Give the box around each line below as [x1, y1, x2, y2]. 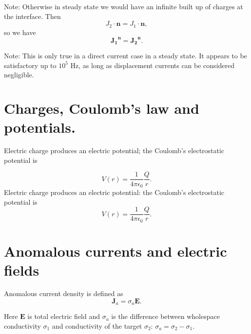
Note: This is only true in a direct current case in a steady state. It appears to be [4, 51, 247, 61]
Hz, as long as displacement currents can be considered [70, 60, 235, 70]
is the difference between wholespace [111, 311, 220, 321]
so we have [4, 27, 36, 37]
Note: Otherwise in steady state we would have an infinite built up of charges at [4, 1, 243, 11]
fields [4, 260, 39, 280]
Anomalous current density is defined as [4, 288, 123, 298]
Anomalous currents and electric [4, 241, 227, 261]
